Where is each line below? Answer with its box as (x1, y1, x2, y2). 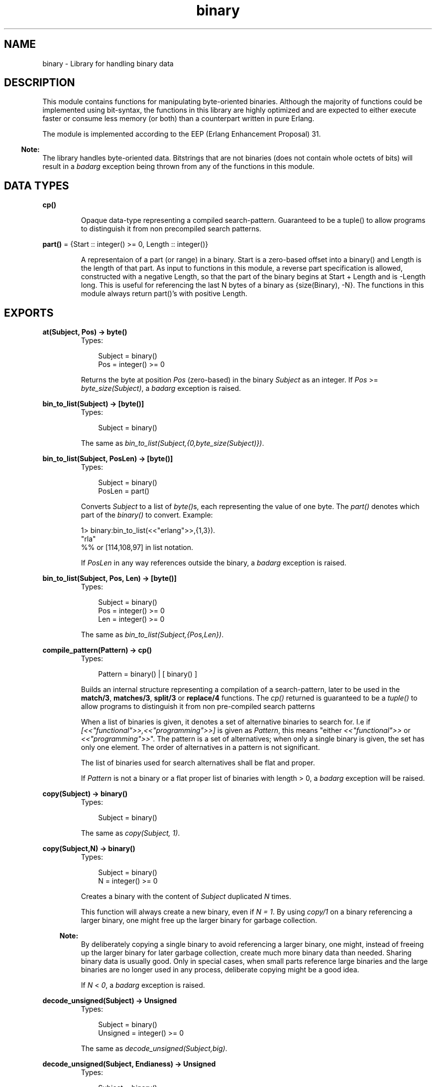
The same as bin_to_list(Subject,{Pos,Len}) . (81, 630, 224, 639)
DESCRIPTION (4, 76, 75, 89)
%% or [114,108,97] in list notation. (81, 543, 194, 552)
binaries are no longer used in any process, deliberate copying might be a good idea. (81, 965, 359, 974)
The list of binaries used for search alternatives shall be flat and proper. (81, 758, 315, 767)
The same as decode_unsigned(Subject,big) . (81, 1044, 227, 1053)
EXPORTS (4, 306, 54, 319)
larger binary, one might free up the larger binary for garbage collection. (81, 916, 318, 925)
